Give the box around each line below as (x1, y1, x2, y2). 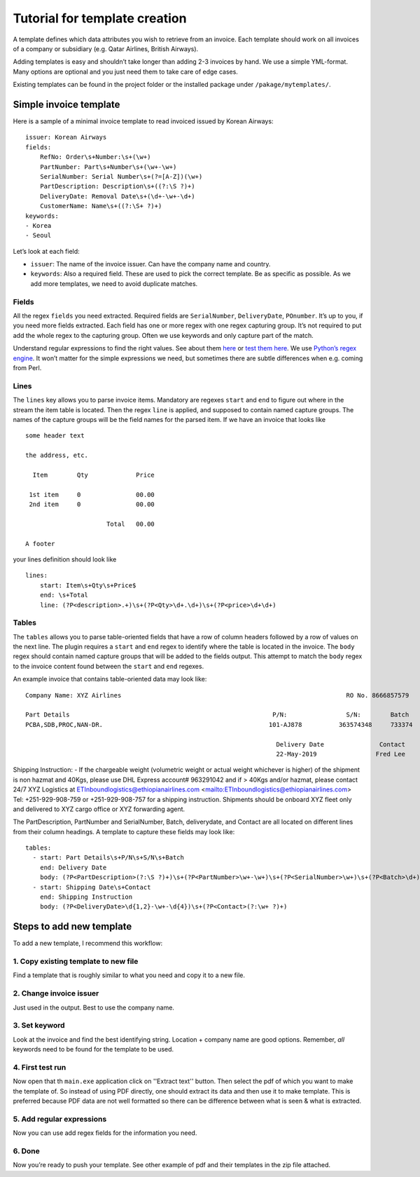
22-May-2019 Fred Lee (276, 750, 406, 758)
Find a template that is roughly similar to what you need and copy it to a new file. (13, 971, 245, 979)
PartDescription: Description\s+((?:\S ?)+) (39, 182, 195, 191)
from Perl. (13, 363, 42, 372)
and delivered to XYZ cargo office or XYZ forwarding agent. (13, 805, 185, 813)
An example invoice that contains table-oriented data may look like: (13, 675, 207, 683)
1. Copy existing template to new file (13, 957, 139, 967)
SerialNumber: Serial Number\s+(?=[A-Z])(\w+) (39, 172, 203, 180)
